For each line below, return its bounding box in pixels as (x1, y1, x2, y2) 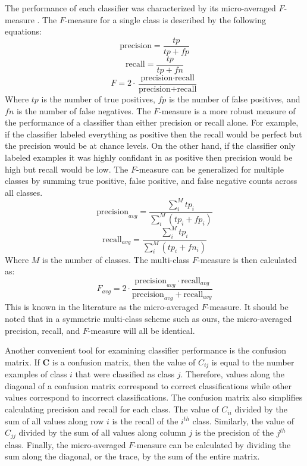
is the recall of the (112, 414, 178, 427)
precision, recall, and (5, 324, 80, 336)
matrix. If (5, 355, 40, 368)
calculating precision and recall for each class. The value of (5, 403, 219, 415)
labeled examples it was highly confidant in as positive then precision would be (5, 151, 293, 163)
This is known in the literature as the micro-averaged (5, 301, 199, 313)
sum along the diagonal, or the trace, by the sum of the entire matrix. (5, 450, 260, 462)
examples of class (5, 368, 67, 380)
